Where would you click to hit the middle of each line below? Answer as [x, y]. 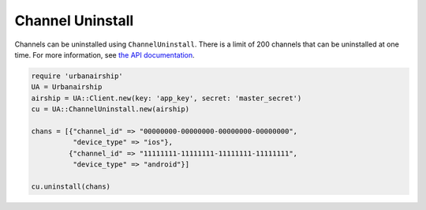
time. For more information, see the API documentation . [105, 54]
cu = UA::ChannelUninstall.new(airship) [110, 109]
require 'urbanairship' [77, 76]
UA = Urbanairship [67, 87]
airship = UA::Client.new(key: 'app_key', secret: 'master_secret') [166, 98]
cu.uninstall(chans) [71, 186]
